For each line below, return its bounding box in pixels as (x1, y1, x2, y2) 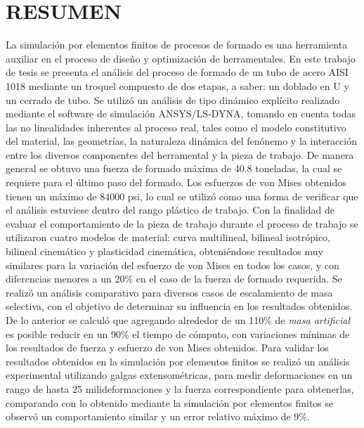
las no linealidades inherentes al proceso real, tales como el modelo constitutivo (6, 119, 346, 134)
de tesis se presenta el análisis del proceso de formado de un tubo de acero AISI (6, 65, 349, 79)
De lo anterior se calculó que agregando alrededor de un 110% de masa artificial (6, 313, 351, 327)
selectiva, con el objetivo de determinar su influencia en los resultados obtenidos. (6, 299, 353, 313)
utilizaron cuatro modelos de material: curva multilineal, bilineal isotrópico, (6, 230, 330, 245)
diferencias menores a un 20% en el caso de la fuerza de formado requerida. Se (6, 271, 342, 286)
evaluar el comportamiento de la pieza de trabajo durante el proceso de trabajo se (6, 216, 358, 231)
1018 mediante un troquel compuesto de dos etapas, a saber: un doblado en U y (6, 78, 349, 93)
